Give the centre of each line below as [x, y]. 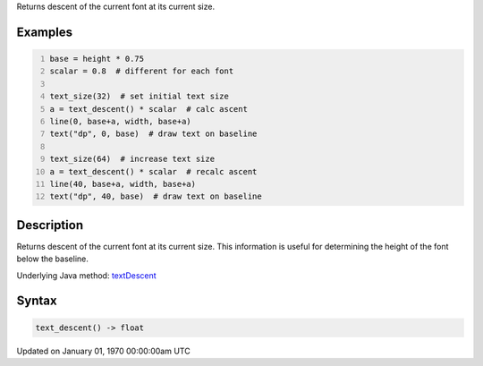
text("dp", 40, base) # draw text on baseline [156, 196]
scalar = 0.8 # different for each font [142, 71]
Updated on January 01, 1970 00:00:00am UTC [104, 351]
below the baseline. [52, 259]
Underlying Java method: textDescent [86, 275]
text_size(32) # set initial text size [140, 97]
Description [50, 225]
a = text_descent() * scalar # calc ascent [148, 109]
